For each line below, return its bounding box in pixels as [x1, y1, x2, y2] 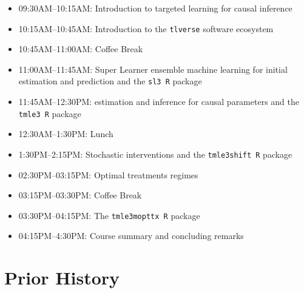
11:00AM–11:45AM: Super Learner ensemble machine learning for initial [18, 62, 288, 75]
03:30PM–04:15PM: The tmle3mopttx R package [18, 209, 200, 221]
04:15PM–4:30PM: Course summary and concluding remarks [18, 229, 244, 242]
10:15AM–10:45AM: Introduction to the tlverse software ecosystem [18, 22, 274, 35]
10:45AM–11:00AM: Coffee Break [18, 42, 143, 55]
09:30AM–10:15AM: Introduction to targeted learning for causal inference [18, 2, 292, 14]
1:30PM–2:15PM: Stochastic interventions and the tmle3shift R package [18, 147, 292, 160]
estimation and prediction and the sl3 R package [18, 75, 202, 87]
